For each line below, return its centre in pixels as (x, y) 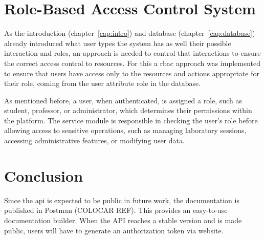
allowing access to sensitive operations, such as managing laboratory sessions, (125, 130)
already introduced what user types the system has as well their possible (118, 43)
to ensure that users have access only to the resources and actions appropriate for (132, 73)
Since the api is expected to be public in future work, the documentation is (122, 200)
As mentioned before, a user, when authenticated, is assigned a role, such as (123, 100)
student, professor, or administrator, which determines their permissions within (128, 110)
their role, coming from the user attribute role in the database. (103, 83)
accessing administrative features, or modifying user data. (94, 140)
